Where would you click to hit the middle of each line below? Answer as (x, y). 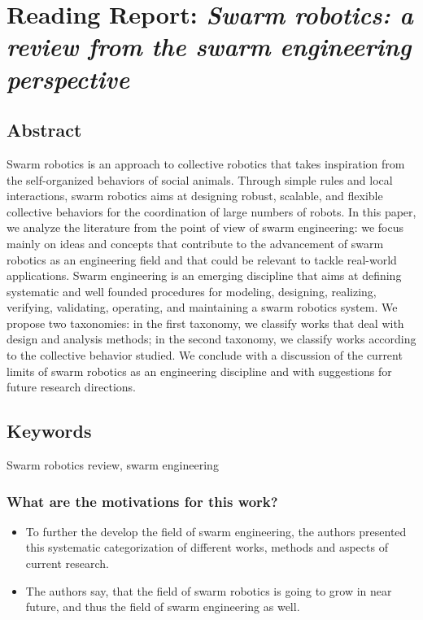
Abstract (44, 130)
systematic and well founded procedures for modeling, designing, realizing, (192, 291)
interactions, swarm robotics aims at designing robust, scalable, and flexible (195, 196)
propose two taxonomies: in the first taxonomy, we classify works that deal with (205, 323)
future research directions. (71, 387)
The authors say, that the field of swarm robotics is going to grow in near (209, 590)
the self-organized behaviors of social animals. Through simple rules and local (200, 179)
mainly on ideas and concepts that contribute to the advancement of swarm (195, 243)
